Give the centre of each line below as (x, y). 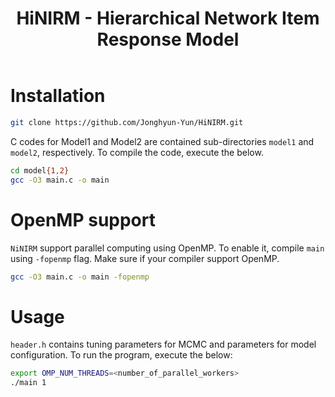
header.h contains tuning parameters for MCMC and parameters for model (163, 344)
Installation (58, 96)
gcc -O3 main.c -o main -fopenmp (80, 277)
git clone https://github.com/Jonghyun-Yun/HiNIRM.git (127, 122)
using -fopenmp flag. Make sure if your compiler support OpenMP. (145, 258)
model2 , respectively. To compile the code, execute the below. (137, 152)
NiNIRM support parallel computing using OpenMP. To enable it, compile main (167, 248)
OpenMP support (83, 219)
